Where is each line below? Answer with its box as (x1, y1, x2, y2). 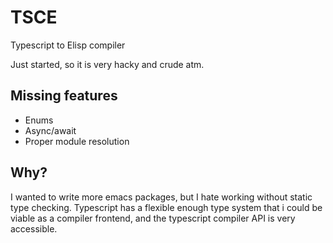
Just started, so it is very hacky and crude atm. (10, 58, 205, 70)
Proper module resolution (24, 135, 130, 147)
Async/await (24, 124, 77, 136)
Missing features (10, 87, 118, 105)
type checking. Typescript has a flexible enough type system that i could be (10, 201, 323, 213)
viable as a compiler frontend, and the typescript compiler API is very (10, 212, 296, 224)
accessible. (10, 222, 58, 235)
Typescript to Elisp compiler (10, 39, 126, 51)
